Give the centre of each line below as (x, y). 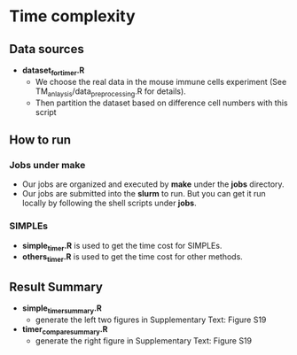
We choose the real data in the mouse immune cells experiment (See (161, 81)
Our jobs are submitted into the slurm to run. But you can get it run (144, 194)
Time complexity (72, 16)
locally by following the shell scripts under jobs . (109, 203)
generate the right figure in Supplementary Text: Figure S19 (144, 340)
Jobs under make (47, 165)
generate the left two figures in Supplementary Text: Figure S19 (151, 320)
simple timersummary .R (62, 309)
